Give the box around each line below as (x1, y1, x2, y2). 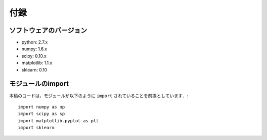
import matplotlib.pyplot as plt (18, 118, 99, 123)
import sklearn (18, 125, 55, 131)
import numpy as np (18, 104, 65, 109)
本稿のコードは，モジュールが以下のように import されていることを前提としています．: (9, 93, 188, 99)
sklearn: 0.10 (21, 67, 47, 72)
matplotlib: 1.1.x (21, 60, 52, 66)
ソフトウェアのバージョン (9, 26, 88, 35)
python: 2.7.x (21, 39, 48, 45)
